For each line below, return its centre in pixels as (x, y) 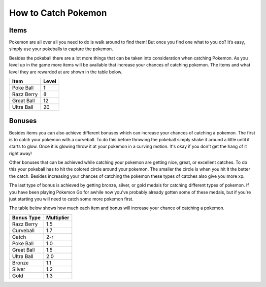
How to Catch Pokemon (58, 13)
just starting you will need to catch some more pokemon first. (71, 199)
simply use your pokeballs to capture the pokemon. (61, 49)
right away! (20, 153)
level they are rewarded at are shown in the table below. (66, 72)
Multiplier (58, 218)
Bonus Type (26, 218)
